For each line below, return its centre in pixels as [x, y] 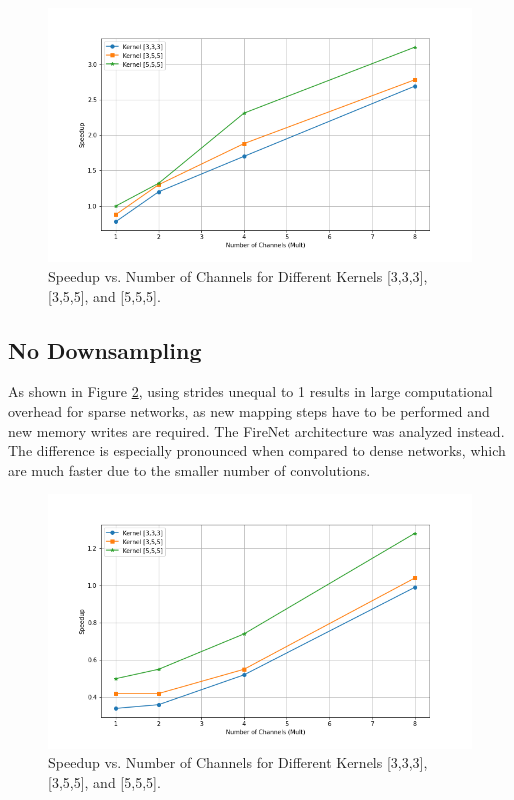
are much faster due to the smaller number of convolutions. [189, 469]
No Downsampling [105, 349]
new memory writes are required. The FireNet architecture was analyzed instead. [256, 430]
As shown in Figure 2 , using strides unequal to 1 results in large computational [250, 391]
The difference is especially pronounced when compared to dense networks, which [257, 450]
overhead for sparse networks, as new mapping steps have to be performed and [249, 410]
